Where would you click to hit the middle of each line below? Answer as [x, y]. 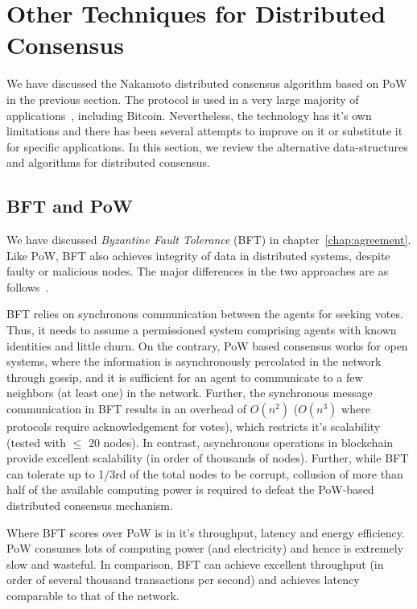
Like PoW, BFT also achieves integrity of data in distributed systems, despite [198, 255]
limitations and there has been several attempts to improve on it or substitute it [205, 131]
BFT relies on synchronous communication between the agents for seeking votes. [205, 314]
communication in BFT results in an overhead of [127, 409]
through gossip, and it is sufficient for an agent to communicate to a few [185, 377]
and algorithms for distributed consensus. [108, 162]
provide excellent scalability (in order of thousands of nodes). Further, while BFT [208, 458]
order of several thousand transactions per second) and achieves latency [183, 580]
